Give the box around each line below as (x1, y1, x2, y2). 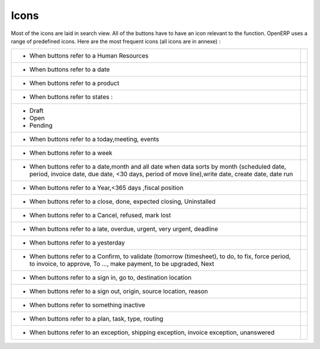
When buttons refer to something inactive (29, 301, 145, 309)
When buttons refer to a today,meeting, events (29, 135, 159, 144)
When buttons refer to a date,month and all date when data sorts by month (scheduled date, (29, 163, 287, 171)
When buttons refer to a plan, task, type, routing (29, 315, 164, 323)
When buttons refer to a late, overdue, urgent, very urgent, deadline (29, 225, 219, 233)
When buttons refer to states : (29, 93, 113, 101)
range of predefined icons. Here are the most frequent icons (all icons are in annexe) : (11, 37, 221, 45)
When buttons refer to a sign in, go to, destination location (29, 274, 192, 282)
